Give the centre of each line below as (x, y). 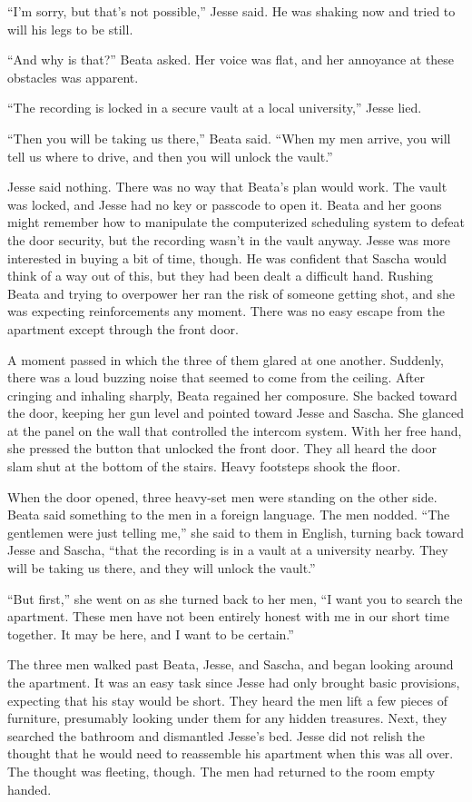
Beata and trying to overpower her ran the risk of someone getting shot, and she (231, 293)
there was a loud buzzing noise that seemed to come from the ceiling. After (216, 377)
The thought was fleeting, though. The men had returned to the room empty (221, 771)
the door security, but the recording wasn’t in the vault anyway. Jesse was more (229, 239)
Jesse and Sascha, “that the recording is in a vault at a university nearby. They (228, 550)
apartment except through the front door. (123, 328)
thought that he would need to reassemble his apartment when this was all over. (231, 753)
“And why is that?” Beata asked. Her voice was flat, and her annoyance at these (231, 59)
